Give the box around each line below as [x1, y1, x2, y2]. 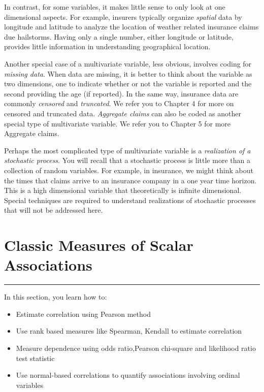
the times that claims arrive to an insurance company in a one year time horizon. [4, 175, 257, 185]
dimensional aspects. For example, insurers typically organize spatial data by [4, 11, 242, 22]
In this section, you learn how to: [4, 291, 107, 302]
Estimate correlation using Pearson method [16, 308, 151, 319]
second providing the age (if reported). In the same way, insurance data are [4, 88, 239, 99]
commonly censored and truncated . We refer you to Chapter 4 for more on [4, 98, 234, 109]
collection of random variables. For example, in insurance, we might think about [4, 165, 253, 175]
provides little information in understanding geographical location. [4, 41, 211, 52]
